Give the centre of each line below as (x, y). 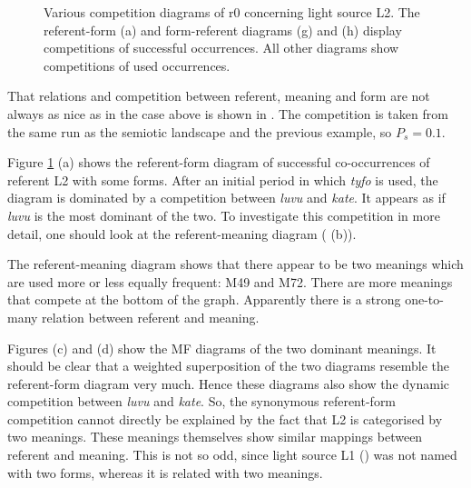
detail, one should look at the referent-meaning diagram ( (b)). (182, 233)
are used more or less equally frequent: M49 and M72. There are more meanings (230, 281)
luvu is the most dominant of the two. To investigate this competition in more (224, 215)
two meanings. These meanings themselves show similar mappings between (215, 437)
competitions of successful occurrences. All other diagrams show (221, 48)
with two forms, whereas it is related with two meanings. (165, 472)
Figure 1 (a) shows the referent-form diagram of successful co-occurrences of (219, 162)
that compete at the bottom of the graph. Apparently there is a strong (204, 299)
